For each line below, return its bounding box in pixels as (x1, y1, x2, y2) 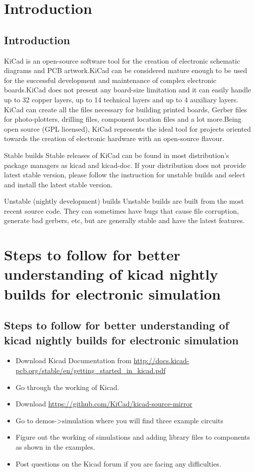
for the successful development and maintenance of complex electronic (4, 75, 217, 85)
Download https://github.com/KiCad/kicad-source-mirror (15, 398, 192, 409)
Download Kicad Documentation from (15, 355, 131, 366)
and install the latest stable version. (4, 179, 113, 189)
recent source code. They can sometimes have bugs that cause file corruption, (4, 205, 239, 216)
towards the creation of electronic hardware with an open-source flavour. (4, 133, 224, 144)
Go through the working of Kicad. (15, 382, 120, 392)
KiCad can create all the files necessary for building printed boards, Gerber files (4, 104, 247, 114)
